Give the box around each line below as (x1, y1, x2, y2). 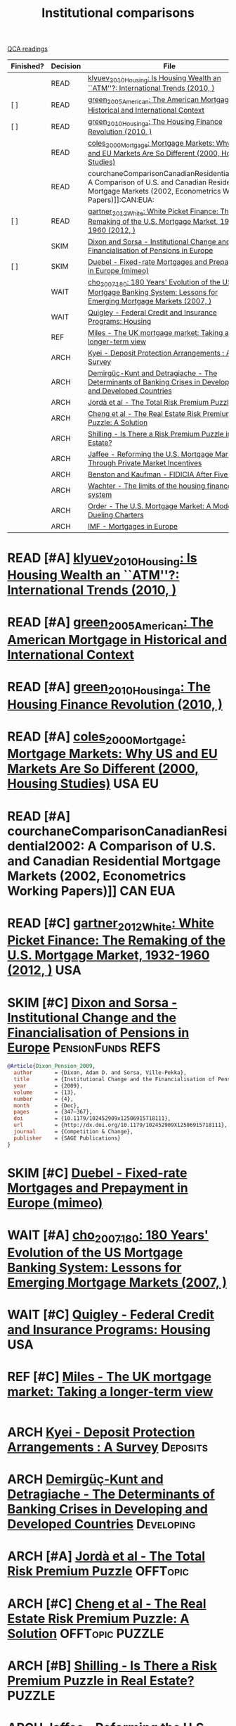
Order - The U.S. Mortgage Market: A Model (87, 501, 234, 511)
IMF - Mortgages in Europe (87, 522, 178, 531)
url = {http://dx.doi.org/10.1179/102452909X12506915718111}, (13, 1121, 228, 1129)
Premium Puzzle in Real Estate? (7, 1673, 195, 1689)
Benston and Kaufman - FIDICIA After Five (87, 470, 228, 479)
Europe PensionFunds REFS (7, 1040, 161, 1055)
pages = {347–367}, (13, 1109, 93, 1116)
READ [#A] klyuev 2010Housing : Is (7, 550, 198, 568)
